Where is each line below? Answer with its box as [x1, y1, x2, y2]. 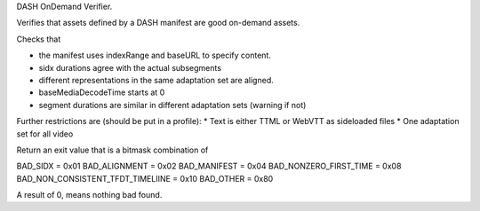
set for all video [16, 129, 74, 139]
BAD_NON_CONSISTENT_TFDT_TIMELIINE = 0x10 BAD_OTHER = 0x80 [16, 173, 274, 184]
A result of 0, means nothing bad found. [16, 190, 163, 200]
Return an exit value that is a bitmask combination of [16, 145, 209, 155]
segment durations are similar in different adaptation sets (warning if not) [38, 99, 307, 110]
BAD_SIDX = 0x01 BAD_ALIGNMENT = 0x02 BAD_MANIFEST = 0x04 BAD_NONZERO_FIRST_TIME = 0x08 [16, 160, 402, 172]
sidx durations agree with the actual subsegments [38, 62, 222, 73]
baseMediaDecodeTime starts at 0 [38, 87, 165, 98]
